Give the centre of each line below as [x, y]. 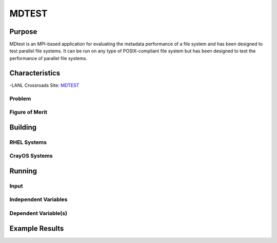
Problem [20, 99]
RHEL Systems [28, 142]
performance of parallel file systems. [48, 58]
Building [23, 127]
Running [23, 171]
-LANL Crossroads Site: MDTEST [44, 85]
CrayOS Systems [31, 156]
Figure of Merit [28, 112]
